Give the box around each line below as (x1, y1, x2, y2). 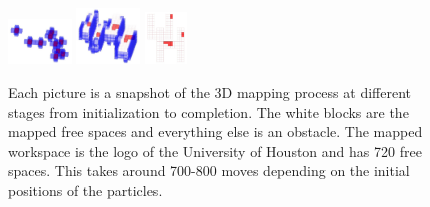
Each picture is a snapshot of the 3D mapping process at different (8, 82, 411, 102)
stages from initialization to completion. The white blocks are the (8, 101, 409, 122)
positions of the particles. (8, 179, 163, 200)
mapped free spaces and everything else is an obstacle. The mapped (8, 121, 423, 142)
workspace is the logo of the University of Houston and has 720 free (8, 140, 422, 161)
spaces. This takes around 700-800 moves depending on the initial (8, 160, 410, 181)
